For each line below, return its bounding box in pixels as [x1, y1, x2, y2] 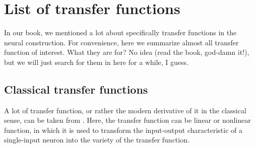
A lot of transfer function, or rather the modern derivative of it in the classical [4, 105, 246, 115]
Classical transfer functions [4, 81, 148, 97]
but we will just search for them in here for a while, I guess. [4, 56, 188, 67]
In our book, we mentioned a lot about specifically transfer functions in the [4, 27, 237, 38]
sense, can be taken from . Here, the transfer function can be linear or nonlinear [4, 115, 251, 125]
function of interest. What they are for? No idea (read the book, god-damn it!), [4, 47, 249, 57]
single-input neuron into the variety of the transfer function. [4, 134, 189, 145]
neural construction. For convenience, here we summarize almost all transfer [4, 37, 239, 47]
